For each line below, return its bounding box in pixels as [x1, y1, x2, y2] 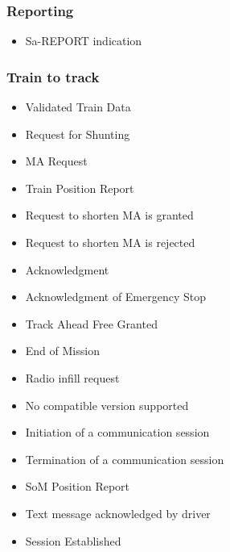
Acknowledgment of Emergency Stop [25, 288, 207, 305]
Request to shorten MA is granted [25, 207, 194, 224]
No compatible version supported [25, 396, 189, 413]
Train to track [6, 66, 100, 86]
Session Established [25, 532, 121, 549]
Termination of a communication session [25, 450, 224, 467]
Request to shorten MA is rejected [25, 234, 195, 250]
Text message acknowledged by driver [25, 504, 211, 521]
